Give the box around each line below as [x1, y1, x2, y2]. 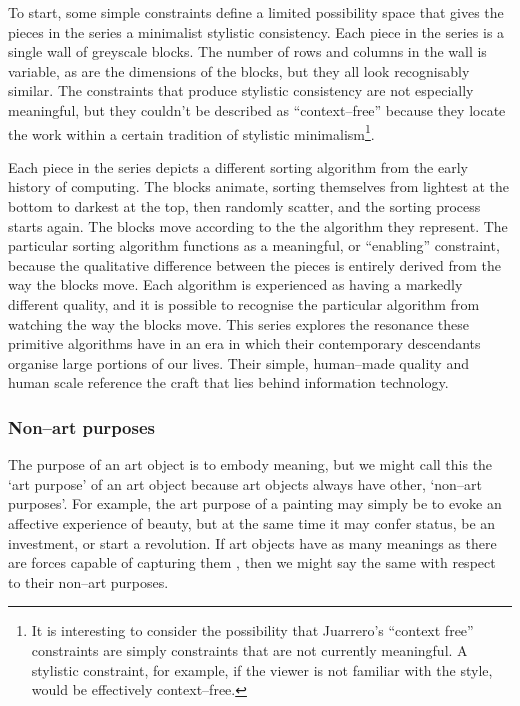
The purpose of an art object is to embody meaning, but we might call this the [8, 454, 493, 475]
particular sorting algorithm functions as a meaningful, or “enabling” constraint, [8, 235, 500, 256]
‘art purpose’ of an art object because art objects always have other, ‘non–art [8, 473, 482, 494]
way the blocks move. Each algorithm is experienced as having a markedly [8, 274, 463, 295]
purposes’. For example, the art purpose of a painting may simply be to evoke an [8, 493, 502, 514]
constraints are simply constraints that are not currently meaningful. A [31, 639, 468, 660]
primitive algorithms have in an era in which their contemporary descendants [8, 333, 481, 354]
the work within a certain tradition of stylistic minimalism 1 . [8, 120, 375, 144]
